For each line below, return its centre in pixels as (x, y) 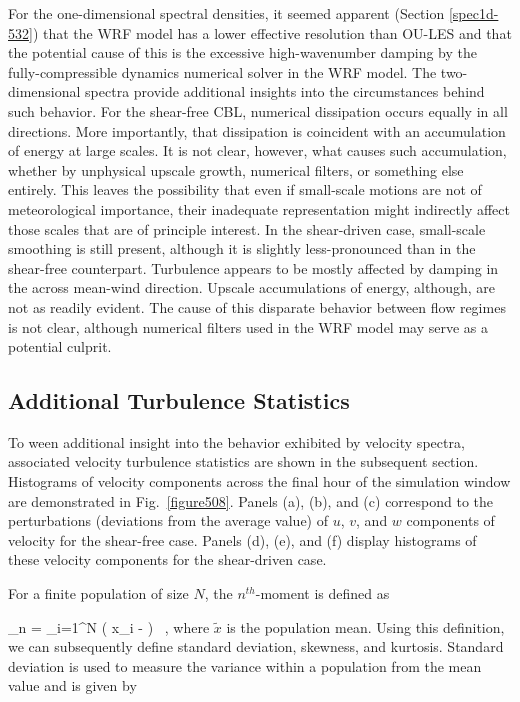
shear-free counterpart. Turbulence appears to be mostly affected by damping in (253, 267)
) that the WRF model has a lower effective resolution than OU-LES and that (272, 32)
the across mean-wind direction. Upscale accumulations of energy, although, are (251, 287)
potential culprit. (60, 346)
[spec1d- (473, 13)
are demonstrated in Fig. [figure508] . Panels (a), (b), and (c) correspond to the (251, 500)
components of (450, 520)
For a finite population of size (98, 593)
